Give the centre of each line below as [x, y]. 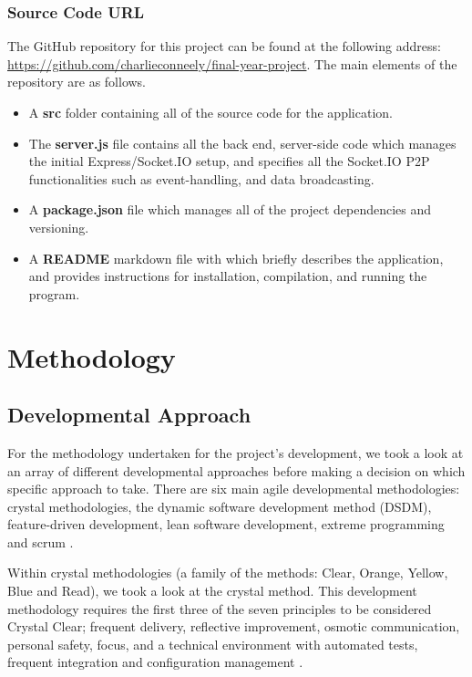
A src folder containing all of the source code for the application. [210, 112]
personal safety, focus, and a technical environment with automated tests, [213, 644]
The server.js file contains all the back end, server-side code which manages [242, 143]
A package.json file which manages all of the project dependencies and [230, 209]
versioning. [59, 227]
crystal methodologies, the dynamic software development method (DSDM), [220, 506]
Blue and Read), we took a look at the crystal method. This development [212, 591]
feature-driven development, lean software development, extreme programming [226, 524]
